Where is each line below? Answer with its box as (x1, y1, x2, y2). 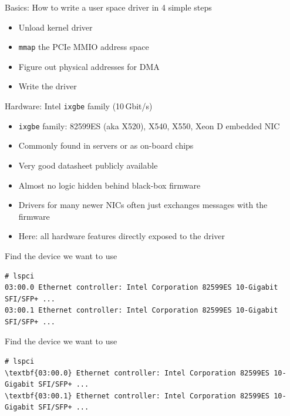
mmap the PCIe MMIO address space (18, 41, 149, 53)
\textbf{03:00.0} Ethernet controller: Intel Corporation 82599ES (5, 368, 270, 377)
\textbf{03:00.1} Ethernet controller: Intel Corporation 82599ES (5, 391, 270, 400)
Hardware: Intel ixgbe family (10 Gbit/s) (5, 100, 153, 112)
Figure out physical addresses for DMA (18, 60, 160, 72)
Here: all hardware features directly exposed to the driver (18, 230, 225, 242)
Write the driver (18, 80, 77, 92)
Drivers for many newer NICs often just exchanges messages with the (18, 199, 268, 211)
